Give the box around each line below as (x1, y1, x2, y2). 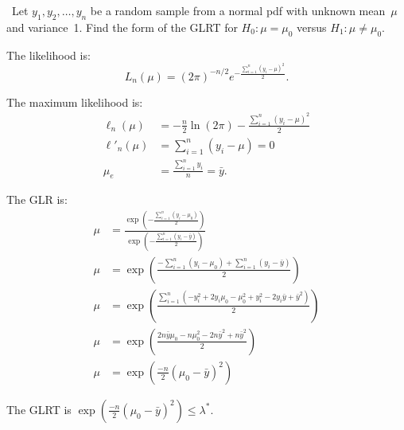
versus (297, 18, 327, 35)
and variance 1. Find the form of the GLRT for (6, 18, 238, 35)
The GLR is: (6, 191, 68, 208)
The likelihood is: (6, 46, 91, 63)
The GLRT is (6, 401, 72, 417)
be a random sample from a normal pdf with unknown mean (90, 2, 386, 18)
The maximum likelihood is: (6, 93, 143, 110)
